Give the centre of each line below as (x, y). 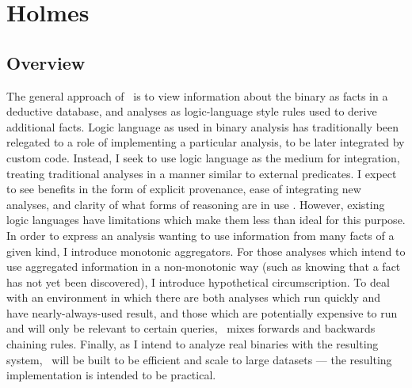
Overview (46, 62)
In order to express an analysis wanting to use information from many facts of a (200, 235)
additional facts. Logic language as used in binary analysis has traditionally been (203, 126)
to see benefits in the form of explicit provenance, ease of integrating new (184, 189)
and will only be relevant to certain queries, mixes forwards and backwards (191, 328)
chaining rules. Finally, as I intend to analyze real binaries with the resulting (193, 344)
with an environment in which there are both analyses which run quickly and (194, 297)
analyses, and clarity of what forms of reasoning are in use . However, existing (196, 204)
